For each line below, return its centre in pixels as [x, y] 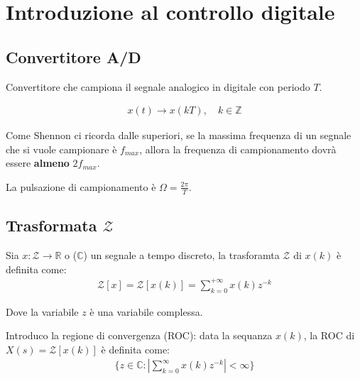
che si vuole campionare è [61, 149]
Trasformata [51, 225]
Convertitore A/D [73, 56]
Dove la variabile [42, 311]
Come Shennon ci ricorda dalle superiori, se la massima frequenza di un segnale [179, 135]
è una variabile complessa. [146, 311]
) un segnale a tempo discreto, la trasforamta [181, 255]
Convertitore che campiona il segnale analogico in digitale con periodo [158, 86]
